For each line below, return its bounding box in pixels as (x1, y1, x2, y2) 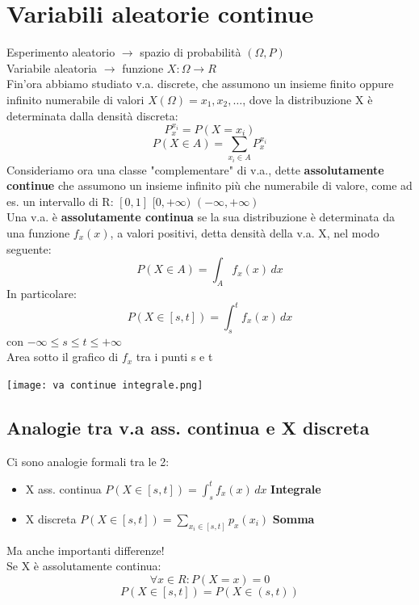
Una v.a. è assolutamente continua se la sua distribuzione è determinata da (6, 208, 395, 225)
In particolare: (6, 284, 77, 301)
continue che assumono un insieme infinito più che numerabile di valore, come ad (6, 177, 413, 194)
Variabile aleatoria (6, 59, 98, 76)
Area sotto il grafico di (6, 348, 119, 365)
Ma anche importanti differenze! (6, 541, 165, 558)
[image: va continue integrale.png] (6, 380, 203, 391)
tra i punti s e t (136, 348, 213, 365)
